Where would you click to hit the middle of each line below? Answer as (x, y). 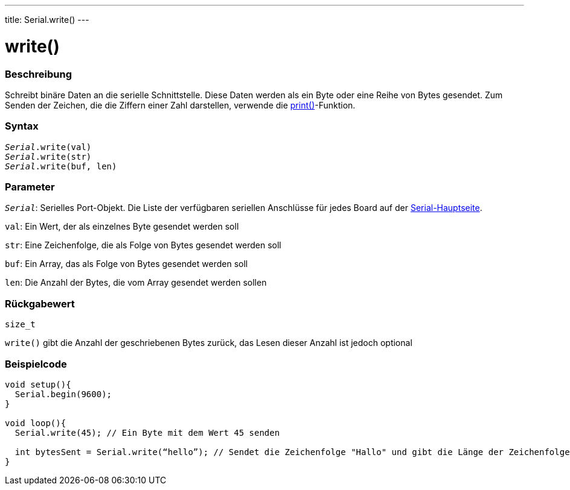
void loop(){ (36, 423)
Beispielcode (36, 364)
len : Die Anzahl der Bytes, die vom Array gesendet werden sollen (136, 283)
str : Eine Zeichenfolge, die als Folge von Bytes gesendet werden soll (143, 245)
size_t (20, 325)
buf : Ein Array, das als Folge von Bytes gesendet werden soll (126, 264)
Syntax (22, 126)
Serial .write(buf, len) (61, 166)
